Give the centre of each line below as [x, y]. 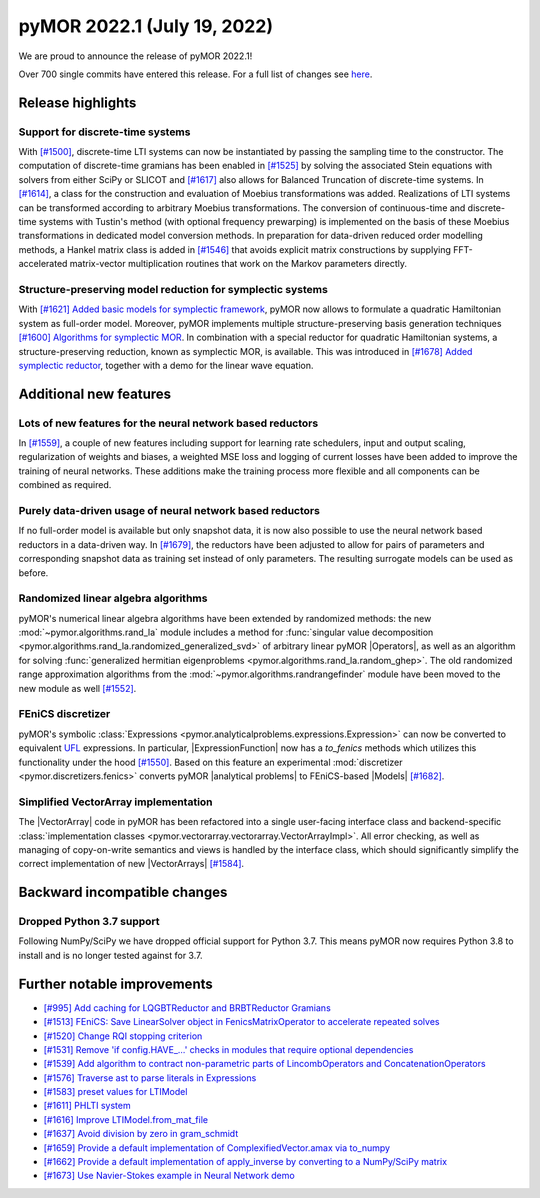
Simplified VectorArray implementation [116, 802]
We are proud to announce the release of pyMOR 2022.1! [135, 56]
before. [33, 572]
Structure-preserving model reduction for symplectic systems [173, 289]
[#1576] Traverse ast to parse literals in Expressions [150, 1077]
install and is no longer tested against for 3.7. [110, 955]
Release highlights [77, 102]
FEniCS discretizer [64, 714]
